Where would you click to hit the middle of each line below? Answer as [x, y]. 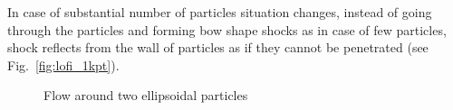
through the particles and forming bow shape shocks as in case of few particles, [227, 29]
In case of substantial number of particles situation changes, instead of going [220, 12]
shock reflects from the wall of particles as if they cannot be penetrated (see [218, 47]
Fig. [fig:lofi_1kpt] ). [63, 64]
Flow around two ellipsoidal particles [146, 95]
